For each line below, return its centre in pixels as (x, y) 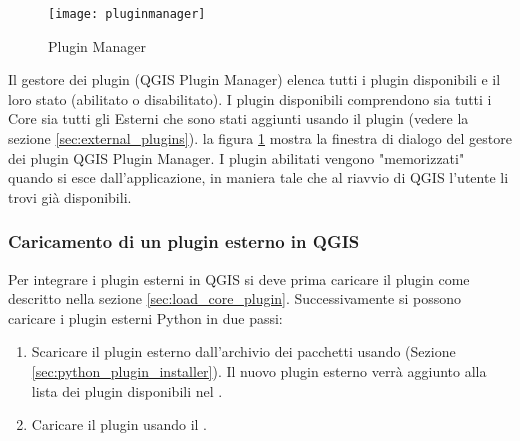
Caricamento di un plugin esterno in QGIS (184, 241)
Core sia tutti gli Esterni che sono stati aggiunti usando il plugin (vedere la (238, 118)
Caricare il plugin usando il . (119, 424)
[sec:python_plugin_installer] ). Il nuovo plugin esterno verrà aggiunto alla (259, 371)
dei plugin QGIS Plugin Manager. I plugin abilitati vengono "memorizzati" (236, 157)
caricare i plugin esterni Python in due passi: (145, 317)
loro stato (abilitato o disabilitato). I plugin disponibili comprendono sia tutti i (250, 98)
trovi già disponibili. (70, 196)
